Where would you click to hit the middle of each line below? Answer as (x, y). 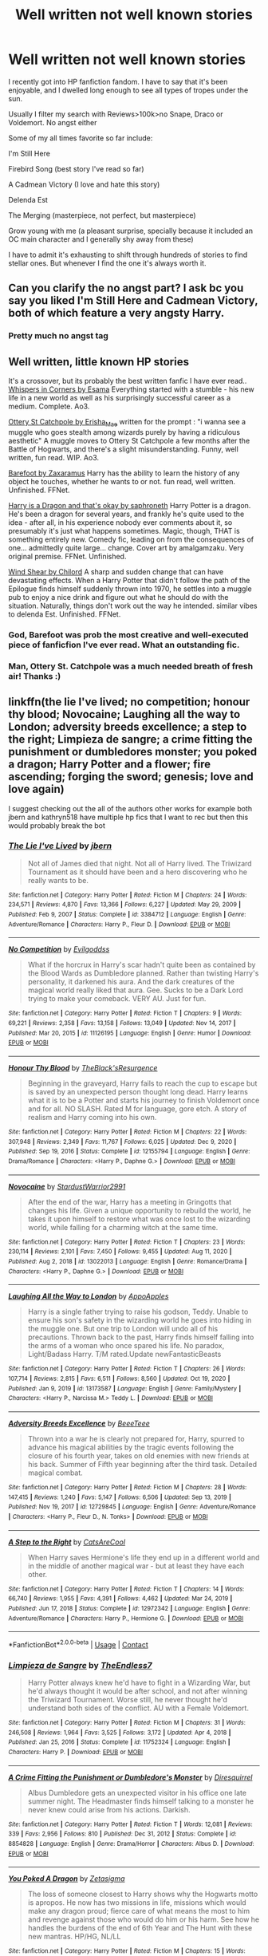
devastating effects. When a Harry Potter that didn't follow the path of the (129, 580)
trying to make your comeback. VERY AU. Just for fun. (117, 999)
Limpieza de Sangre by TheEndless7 (81, 1665)
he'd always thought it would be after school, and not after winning (138, 1691)
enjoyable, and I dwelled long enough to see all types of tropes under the (128, 90)
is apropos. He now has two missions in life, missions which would (137, 1903)
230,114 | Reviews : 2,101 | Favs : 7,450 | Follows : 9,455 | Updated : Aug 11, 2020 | (120, 1252)
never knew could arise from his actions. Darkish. (109, 1809)
